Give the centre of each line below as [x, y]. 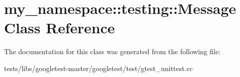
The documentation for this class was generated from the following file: [112, 51]
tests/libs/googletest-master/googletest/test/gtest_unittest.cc [99, 68]
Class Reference [60, 28]
